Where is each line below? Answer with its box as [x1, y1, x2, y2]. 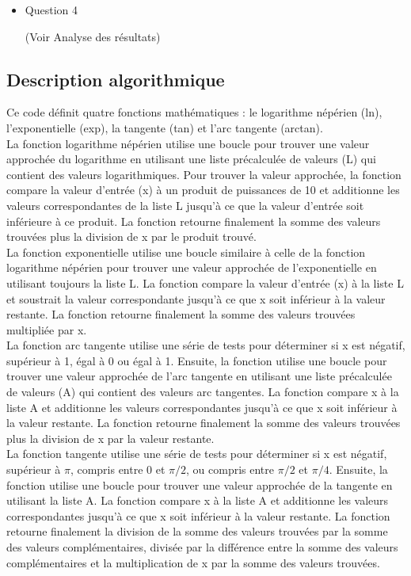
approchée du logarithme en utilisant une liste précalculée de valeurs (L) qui [6, 151, 376, 167]
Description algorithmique [6, 67, 225, 91]
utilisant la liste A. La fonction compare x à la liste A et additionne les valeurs [6, 492, 389, 509]
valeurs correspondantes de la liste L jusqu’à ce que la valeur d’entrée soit [6, 196, 364, 213]
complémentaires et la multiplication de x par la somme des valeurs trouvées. [6, 554, 380, 570]
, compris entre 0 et [70, 461, 166, 478]
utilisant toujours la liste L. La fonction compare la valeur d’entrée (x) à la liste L [6, 274, 404, 291]
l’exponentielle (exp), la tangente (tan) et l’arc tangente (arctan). [6, 119, 323, 135]
